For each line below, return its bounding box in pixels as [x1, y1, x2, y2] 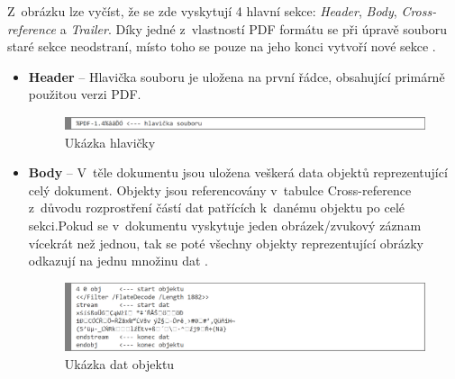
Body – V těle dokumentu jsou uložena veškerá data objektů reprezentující [28, 163, 448, 182]
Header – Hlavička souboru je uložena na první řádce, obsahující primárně [28, 67, 445, 86]
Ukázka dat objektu [64, 354, 175, 373]
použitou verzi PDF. [28, 85, 141, 104]
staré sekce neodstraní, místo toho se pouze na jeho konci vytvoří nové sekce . [7, 37, 436, 56]
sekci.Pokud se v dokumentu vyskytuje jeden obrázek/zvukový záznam [28, 215, 422, 234]
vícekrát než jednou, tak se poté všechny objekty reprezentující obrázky [28, 233, 423, 252]
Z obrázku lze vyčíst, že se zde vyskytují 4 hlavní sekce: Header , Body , [7, 2, 397, 20]
